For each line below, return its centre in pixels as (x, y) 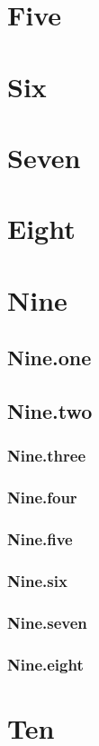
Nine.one (49, 358)
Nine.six (37, 580)
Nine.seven (47, 622)
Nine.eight (45, 664)
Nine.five (40, 539)
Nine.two (50, 411)
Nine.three (46, 456)
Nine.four (42, 497)
